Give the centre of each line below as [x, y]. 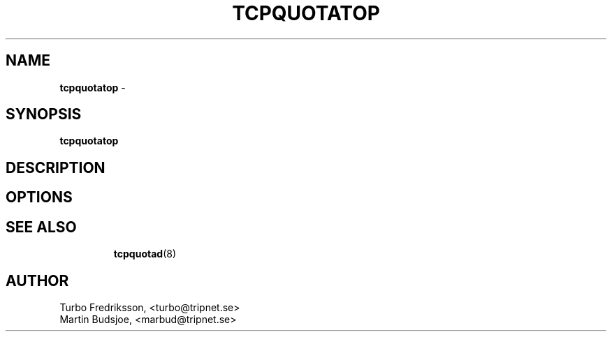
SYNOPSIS [44, 114]
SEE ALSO [41, 227]
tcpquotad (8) [145, 254]
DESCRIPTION [56, 167]
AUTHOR [37, 280]
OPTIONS [39, 197]
